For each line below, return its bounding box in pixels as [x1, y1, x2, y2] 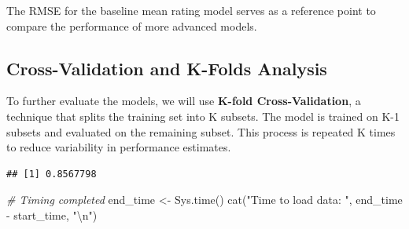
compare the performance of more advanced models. [6, 17, 257, 34]
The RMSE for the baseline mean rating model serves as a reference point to [6, 2, 376, 18]
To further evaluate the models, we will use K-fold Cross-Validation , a [6, 93, 361, 109]
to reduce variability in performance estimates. [6, 139, 231, 155]
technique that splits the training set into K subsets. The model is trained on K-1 [6, 107, 400, 124]
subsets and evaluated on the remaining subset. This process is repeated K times [6, 123, 396, 140]
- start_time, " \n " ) [6, 206, 98, 223]
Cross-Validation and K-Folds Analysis [6, 56, 327, 80]
